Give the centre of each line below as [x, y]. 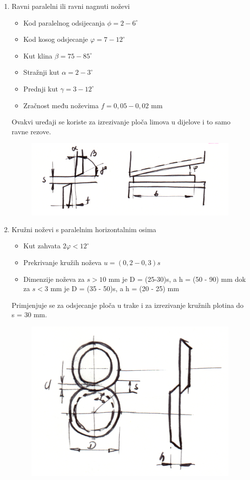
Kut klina [38, 55]
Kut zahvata [42, 246]
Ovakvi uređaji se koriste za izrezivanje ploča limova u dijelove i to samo [121, 122]
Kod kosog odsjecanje [56, 39]
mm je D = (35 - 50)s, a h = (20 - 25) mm [115, 288]
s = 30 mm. [29, 315]
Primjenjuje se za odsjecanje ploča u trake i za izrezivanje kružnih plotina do [127, 305]
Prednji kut [41, 88]
